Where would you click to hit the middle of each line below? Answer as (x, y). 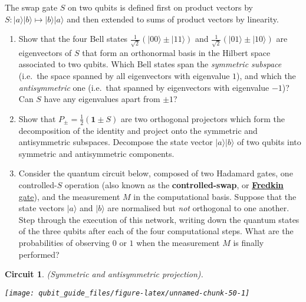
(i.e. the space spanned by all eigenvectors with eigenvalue (124, 76)
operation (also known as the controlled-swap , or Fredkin (174, 185)
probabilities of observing (64, 243)
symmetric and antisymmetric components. (96, 153)
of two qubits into (269, 142)
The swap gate (31, 7)
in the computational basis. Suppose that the (215, 196)
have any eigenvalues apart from (102, 99)
